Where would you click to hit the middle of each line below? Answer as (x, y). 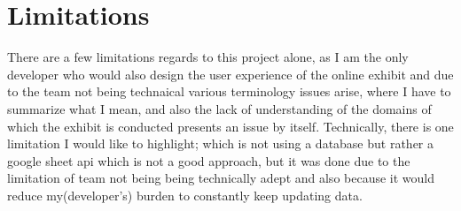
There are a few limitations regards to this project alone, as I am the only (208, 57)
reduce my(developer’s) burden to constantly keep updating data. (185, 195)
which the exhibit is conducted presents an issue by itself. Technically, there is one (230, 126)
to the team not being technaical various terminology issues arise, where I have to (229, 91)
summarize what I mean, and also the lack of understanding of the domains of (219, 108)
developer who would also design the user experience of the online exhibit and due (230, 74)
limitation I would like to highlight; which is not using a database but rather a (221, 143)
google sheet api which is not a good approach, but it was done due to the (209, 160)
